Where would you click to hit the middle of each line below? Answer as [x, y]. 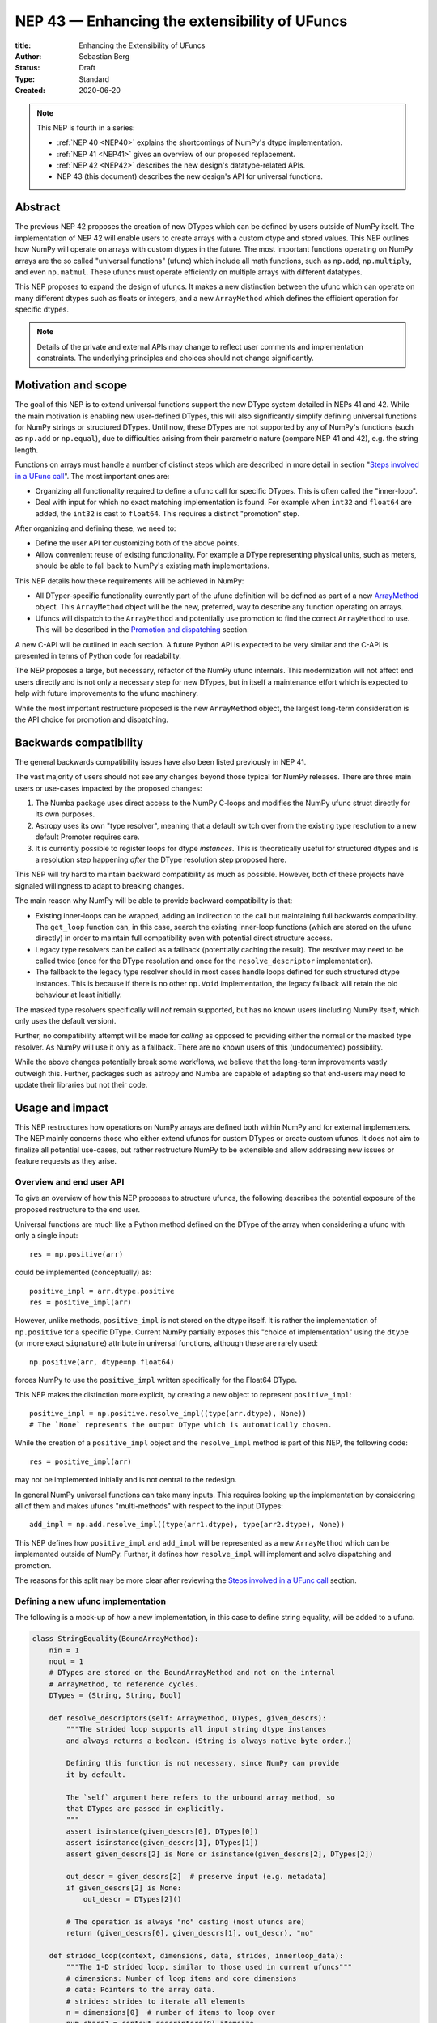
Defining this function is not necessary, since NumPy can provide [203, 1763]
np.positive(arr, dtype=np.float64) [102, 1362]
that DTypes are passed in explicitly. [145, 1808]
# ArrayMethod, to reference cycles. [124, 1684]
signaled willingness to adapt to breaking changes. [100, 885]
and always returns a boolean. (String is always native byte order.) [209, 1741]
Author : [28, 56]
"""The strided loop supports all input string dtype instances [196, 1729]
